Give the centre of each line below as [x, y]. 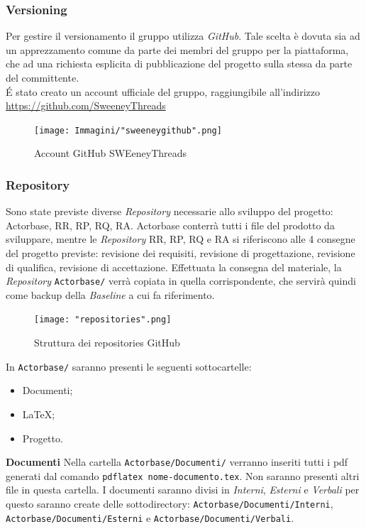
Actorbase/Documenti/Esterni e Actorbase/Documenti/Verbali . [150, 517]
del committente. [43, 77]
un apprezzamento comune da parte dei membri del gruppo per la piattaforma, [177, 49]
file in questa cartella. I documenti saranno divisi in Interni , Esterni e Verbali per [183, 490]
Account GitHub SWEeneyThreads [111, 153]
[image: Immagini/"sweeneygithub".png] [128, 130]
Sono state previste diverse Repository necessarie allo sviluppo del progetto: [170, 211]
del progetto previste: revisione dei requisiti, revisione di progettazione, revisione [181, 253]
